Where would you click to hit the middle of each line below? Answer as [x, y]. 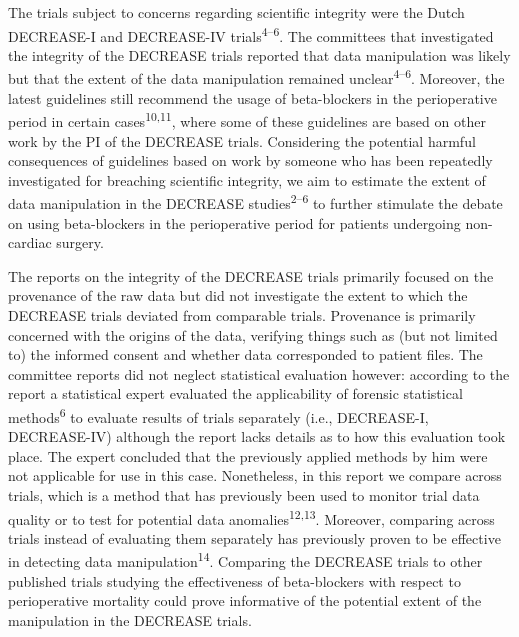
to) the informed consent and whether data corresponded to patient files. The [245, 354]
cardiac [30, 242]
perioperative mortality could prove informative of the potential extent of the [245, 600]
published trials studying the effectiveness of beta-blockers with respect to [234, 580]
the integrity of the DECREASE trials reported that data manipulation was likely [259, 54]
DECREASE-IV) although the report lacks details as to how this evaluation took [257, 436]
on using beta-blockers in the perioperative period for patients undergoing [234, 222]
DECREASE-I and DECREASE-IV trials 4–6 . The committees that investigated [251, 34]
